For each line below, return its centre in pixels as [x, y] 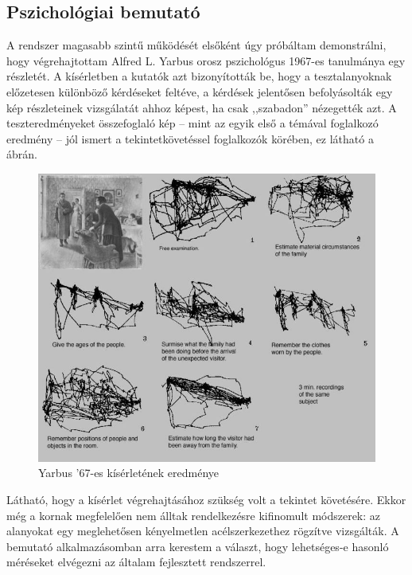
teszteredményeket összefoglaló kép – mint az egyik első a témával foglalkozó [192, 123]
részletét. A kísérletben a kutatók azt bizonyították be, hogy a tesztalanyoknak [199, 76]
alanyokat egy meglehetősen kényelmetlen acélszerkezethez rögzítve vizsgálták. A [203, 531]
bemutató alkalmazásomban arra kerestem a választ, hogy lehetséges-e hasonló [198, 546]
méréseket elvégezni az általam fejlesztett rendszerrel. [136, 562]
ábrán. [22, 154]
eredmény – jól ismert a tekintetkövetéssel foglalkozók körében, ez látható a [190, 138]
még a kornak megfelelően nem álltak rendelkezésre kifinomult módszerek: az [194, 515]
